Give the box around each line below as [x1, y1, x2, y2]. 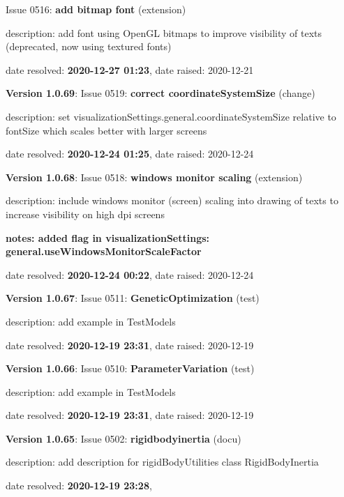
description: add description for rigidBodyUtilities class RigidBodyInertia [6, 454, 319, 469]
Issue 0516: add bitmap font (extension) [6, 2, 186, 16]
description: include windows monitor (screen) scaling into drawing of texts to [6, 193, 338, 208]
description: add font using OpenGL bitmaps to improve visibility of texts [6, 25, 322, 40]
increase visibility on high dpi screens [6, 206, 165, 221]
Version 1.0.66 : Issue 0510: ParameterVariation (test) [6, 361, 255, 376]
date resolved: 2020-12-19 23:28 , [6, 478, 152, 493]
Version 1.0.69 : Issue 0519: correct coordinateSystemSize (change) [6, 86, 315, 100]
